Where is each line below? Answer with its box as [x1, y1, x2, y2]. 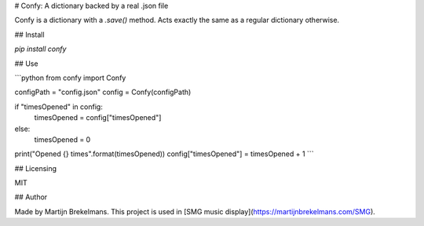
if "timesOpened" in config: [14, 102, 104, 111]
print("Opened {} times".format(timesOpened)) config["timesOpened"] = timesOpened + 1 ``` [14, 149, 314, 159]
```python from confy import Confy [14, 73, 126, 82]
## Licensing [14, 163, 57, 173]
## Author [14, 192, 48, 202]
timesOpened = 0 [34, 134, 91, 144]
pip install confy [14, 44, 67, 54]
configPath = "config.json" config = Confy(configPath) [14, 87, 192, 97]
